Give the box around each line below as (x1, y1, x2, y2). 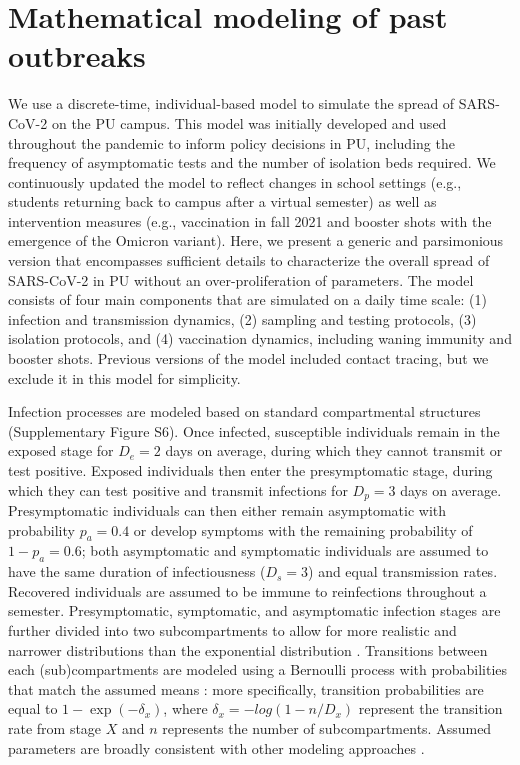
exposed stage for (8, 440, 114, 461)
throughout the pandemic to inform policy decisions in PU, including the (8, 132, 455, 153)
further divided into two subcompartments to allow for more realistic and (8, 620, 457, 641)
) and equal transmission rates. (308, 561, 498, 582)
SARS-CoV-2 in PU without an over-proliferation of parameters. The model (8, 269, 474, 290)
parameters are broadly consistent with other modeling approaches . (8, 737, 425, 758)
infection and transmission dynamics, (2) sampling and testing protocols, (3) (8, 308, 477, 329)
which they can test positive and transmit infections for (8, 479, 348, 500)
